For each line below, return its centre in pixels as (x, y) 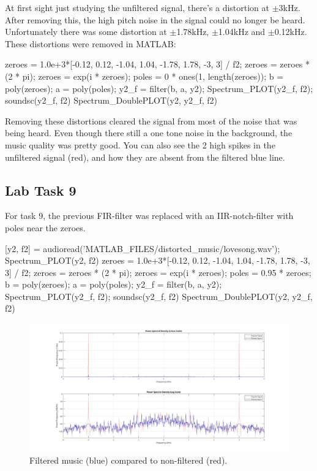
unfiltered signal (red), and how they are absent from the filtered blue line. (145, 157)
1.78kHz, (193, 32)
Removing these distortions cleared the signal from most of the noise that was (151, 121)
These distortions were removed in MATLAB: (91, 43)
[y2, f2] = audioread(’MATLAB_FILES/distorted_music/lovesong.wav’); (143, 248)
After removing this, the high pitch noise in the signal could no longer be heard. (155, 19)
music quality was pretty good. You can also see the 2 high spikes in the (140, 144)
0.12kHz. (291, 32)
